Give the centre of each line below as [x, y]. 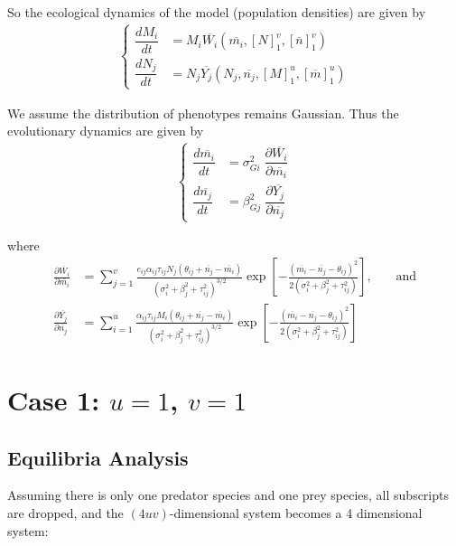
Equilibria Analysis [98, 457]
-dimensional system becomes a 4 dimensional [296, 512]
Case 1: [54, 400]
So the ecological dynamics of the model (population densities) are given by [217, 12]
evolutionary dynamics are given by [106, 131]
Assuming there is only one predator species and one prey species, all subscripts [228, 495]
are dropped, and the [65, 512]
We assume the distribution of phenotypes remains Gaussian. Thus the [203, 113]
